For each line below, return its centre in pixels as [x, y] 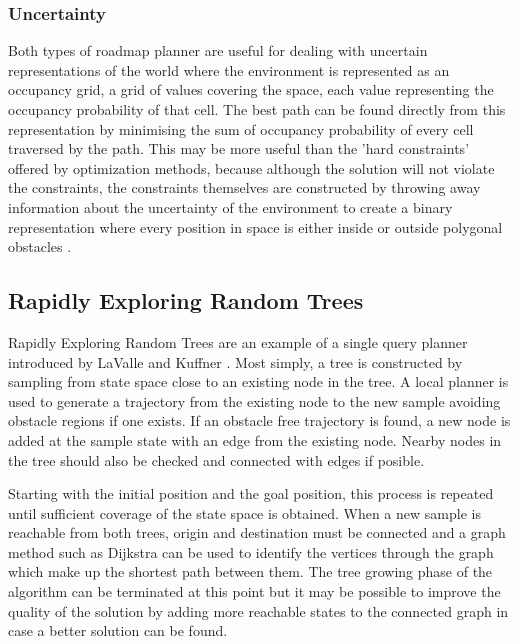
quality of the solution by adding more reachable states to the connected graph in [258, 610]
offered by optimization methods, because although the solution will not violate [251, 167]
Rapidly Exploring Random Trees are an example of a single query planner [238, 341]
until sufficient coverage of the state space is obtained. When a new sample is [244, 512]
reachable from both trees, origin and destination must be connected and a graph [257, 532]
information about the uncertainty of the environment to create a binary [230, 206]
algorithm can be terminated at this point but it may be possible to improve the [254, 591]
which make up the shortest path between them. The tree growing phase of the [250, 571]
